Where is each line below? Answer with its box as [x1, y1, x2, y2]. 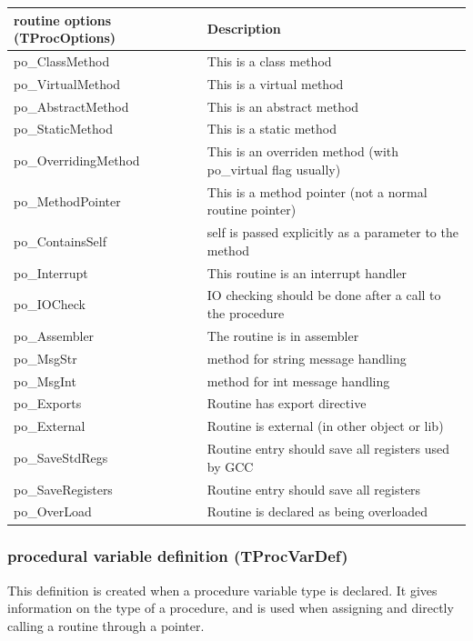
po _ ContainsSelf [14, 231, 107, 250]
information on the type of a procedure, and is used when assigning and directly [7, 598, 454, 617]
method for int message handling [206, 371, 390, 390]
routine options [14, 10, 112, 29]
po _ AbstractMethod [14, 96, 129, 115]
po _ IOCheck [14, 295, 86, 314]
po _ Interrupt [14, 263, 88, 282]
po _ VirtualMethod [14, 74, 121, 93]
